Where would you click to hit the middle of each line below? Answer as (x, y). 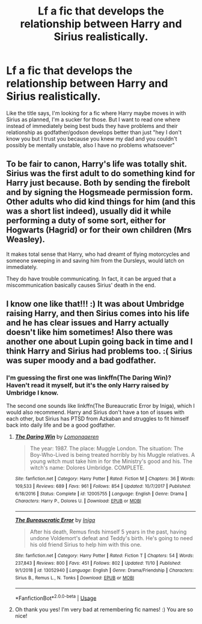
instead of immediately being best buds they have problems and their (92, 126)
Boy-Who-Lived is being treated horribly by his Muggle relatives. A (112, 455)
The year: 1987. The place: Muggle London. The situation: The (106, 448)
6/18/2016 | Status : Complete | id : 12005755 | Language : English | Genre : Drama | (101, 494)
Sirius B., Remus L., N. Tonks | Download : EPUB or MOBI (74, 578)
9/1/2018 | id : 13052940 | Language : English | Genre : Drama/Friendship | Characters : (104, 571)
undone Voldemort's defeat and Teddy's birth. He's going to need (112, 538)
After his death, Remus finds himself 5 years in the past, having (108, 532)
